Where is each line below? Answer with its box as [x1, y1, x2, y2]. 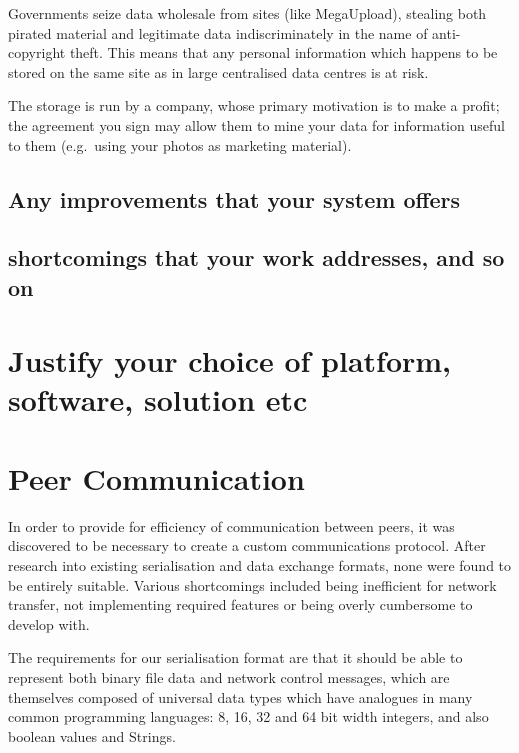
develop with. [8, 613, 90, 634]
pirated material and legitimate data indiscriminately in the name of [8, 22, 428, 43]
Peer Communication [8, 457, 305, 498]
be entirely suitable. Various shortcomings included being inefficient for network [8, 574, 497, 595]
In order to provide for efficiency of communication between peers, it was [8, 515, 455, 536]
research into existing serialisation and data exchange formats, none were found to [8, 554, 512, 575]
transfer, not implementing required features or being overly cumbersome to [8, 594, 473, 615]
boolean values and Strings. [8, 725, 176, 746]
